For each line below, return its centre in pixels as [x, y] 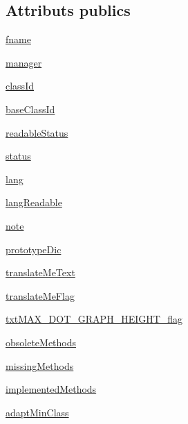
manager [24, 62]
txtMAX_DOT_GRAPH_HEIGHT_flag [94, 319]
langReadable [34, 202]
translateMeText [40, 272]
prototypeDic [34, 249]
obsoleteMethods [41, 342]
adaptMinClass [37, 412]
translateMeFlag [40, 295]
